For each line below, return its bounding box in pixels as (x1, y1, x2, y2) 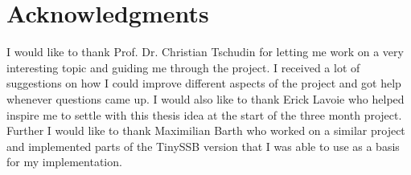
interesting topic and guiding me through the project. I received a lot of (6, 59, 360, 75)
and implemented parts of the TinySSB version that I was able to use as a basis (6, 137, 400, 154)
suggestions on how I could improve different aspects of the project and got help (6, 75, 401, 92)
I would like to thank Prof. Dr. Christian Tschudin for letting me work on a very (6, 43, 404, 60)
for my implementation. (6, 153, 122, 170)
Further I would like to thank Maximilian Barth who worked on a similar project (6, 122, 405, 139)
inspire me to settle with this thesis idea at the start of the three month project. (6, 106, 402, 123)
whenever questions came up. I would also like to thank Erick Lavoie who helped (6, 90, 405, 107)
